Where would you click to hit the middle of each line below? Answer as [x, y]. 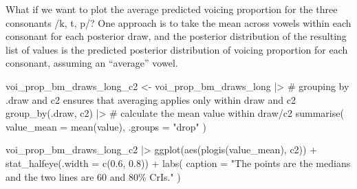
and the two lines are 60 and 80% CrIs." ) [93, 176]
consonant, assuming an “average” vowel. [92, 63]
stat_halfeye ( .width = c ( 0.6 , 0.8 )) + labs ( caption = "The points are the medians [178, 163]
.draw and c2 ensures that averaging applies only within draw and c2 [151, 99]
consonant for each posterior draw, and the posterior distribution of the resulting [176, 36]
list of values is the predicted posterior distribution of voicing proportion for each [177, 49]
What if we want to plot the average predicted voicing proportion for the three [172, 9]
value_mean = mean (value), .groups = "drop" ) [106, 126]
